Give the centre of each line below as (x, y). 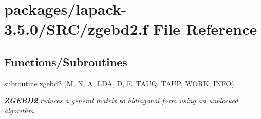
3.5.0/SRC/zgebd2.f (76, 29)
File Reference (205, 29)
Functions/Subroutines (66, 61)
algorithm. (20, 110)
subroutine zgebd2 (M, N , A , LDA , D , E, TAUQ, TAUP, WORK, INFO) (119, 83)
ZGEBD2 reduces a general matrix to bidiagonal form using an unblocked (121, 100)
